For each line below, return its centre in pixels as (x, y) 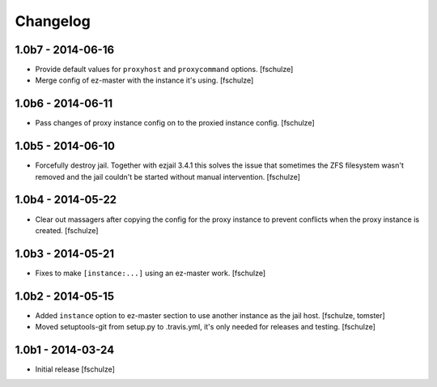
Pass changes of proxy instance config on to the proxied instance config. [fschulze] (175, 123)
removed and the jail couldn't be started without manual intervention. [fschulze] (168, 176)
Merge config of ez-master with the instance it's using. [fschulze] (144, 80)
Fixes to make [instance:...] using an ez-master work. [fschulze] (151, 273)
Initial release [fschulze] (75, 369)
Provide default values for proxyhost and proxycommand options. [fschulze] (164, 70)
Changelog (53, 21)
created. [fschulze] (67, 230)
